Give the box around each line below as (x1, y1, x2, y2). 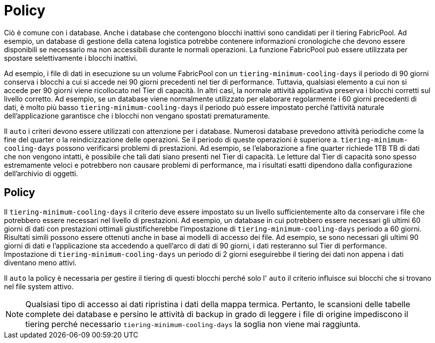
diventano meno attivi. (4, 258, 77, 267)
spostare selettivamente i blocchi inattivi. (4, 53, 138, 62)
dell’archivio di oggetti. (4, 169, 78, 178)
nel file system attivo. (4, 282, 74, 291)
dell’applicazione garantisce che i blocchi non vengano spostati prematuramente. (4, 111, 270, 120)
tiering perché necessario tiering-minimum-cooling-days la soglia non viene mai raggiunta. (25, 319, 361, 329)
